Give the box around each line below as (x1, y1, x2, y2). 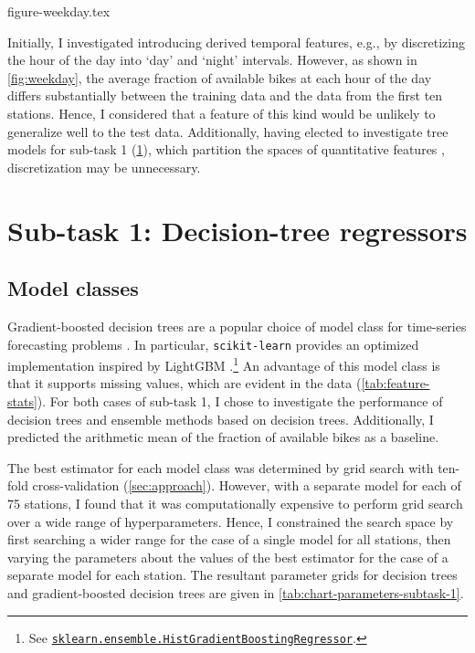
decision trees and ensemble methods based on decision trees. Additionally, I (7, 409, 434, 428)
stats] (7, 392, 37, 411)
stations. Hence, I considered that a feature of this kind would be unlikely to (7, 103, 436, 122)
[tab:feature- (361, 374, 430, 393)
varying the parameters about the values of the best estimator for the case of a (7, 547, 449, 566)
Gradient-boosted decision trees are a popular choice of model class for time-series (7, 316, 467, 335)
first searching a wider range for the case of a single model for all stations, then (7, 530, 451, 549)
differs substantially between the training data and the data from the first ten (7, 86, 443, 105)
